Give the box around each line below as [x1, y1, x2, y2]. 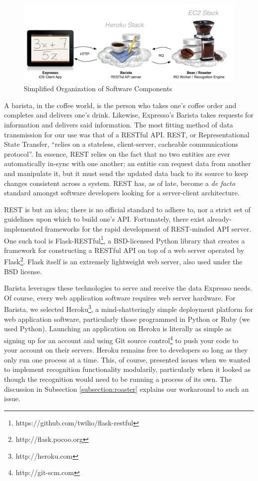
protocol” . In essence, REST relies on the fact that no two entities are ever [4, 148, 230, 159]
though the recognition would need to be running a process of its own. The [4, 373, 232, 384]
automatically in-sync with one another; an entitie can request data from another [4, 158, 251, 169]
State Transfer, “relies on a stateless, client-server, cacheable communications [4, 139, 238, 149]
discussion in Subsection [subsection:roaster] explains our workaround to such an [4, 383, 249, 394]
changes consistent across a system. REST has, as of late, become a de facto [4, 178, 235, 188]
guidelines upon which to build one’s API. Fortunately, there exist [4, 214, 205, 224]
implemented [4, 223, 43, 234]
